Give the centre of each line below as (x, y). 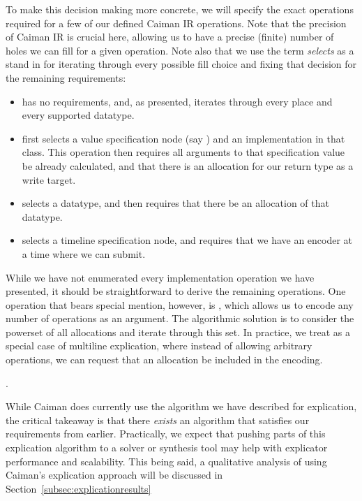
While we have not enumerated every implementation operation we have (160, 277)
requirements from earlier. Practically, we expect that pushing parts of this (166, 434)
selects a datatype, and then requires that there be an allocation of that (175, 203)
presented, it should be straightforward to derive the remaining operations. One (176, 291)
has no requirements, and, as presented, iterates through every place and (177, 101)
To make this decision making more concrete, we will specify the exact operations (180, 9)
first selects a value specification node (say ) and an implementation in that (183, 138)
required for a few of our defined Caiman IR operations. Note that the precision (176, 23)
